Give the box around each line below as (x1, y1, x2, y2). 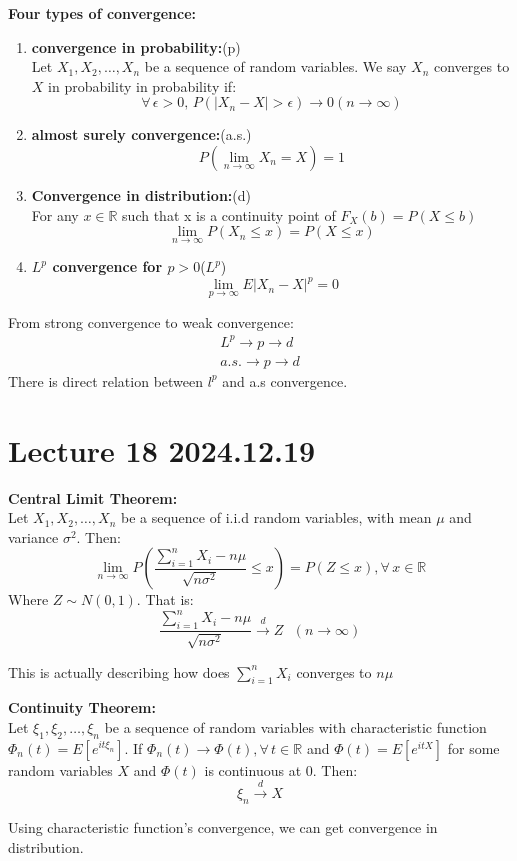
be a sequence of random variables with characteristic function (104, 717, 487, 738)
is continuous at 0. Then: (204, 759, 358, 780)
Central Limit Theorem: (8, 487, 178, 508)
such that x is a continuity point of (122, 204, 336, 225)
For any (31, 204, 79, 225)
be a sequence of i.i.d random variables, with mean (120, 507, 432, 528)
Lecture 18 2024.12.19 (8, 429, 316, 470)
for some (447, 737, 500, 758)
